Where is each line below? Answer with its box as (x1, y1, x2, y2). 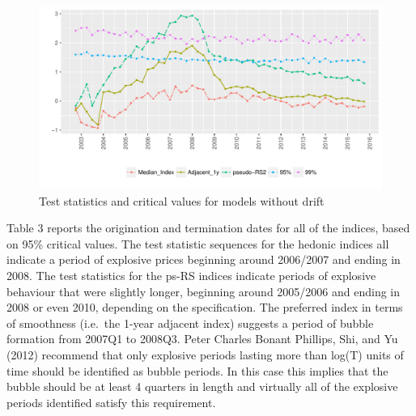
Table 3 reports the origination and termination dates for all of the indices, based (6, 219, 410, 236)
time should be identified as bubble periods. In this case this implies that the (6, 362, 388, 379)
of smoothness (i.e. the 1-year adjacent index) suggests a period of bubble (6, 314, 374, 331)
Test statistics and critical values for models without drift (39, 192, 325, 209)
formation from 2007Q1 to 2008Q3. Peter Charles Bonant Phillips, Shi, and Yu (6, 330, 398, 347)
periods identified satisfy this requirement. (6, 393, 216, 410)
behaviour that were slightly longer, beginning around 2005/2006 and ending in (6, 282, 401, 299)
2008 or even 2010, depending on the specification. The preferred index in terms (6, 299, 403, 316)
